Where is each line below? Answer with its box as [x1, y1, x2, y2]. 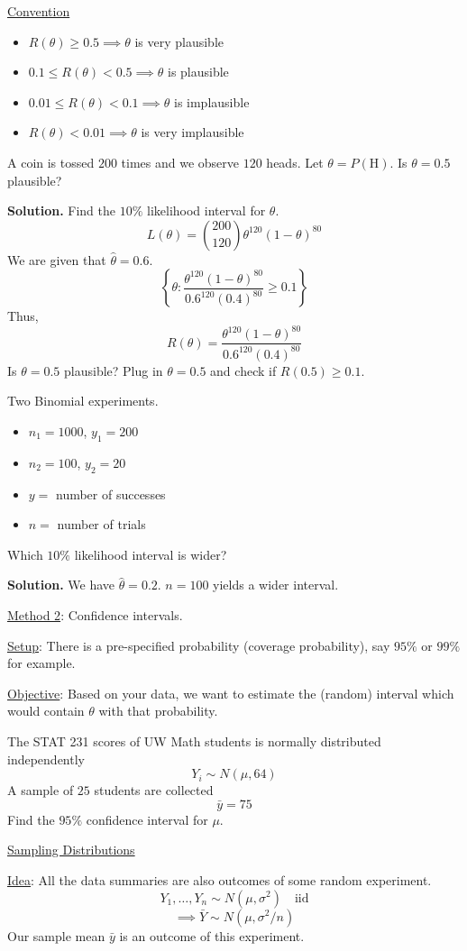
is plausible [167, 62, 229, 81]
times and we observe [121, 152, 240, 171]
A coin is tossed [7, 152, 95, 171]
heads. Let [266, 152, 324, 171]
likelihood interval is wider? [74, 544, 227, 563]
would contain [7, 701, 85, 720]
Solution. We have [7, 575, 114, 594]
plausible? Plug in [64, 361, 163, 379]
